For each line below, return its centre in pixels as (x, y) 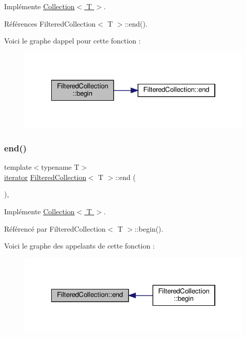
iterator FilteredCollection (45, 177)
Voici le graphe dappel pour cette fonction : (73, 41)
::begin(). (149, 228)
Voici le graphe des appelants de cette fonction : (79, 246)
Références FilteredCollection (50, 23)
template (18, 167)
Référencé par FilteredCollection (55, 228)
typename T (60, 167)
